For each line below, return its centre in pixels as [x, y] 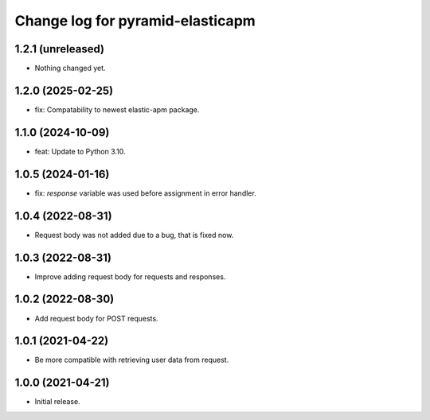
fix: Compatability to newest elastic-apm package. [117, 109]
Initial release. [57, 402]
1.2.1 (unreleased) [60, 49]
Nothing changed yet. [70, 68]
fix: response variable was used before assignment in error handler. [145, 193]
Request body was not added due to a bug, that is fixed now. [134, 235]
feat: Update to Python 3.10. [80, 151]
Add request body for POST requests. [96, 318]
